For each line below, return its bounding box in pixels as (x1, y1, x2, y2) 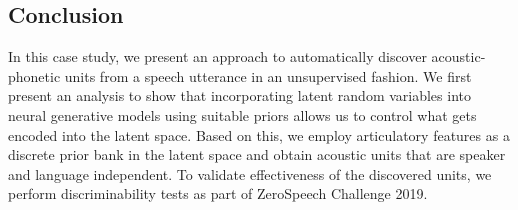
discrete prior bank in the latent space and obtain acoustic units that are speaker (8, 144, 506, 165)
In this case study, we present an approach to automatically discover (8, 46, 427, 67)
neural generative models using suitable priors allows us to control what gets (8, 104, 477, 125)
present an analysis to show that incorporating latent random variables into (8, 85, 471, 106)
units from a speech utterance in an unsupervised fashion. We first (64, 65, 472, 86)
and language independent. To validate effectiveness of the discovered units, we (8, 163, 492, 184)
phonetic (8, 65, 61, 86)
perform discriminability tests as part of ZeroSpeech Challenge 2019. (8, 183, 428, 204)
